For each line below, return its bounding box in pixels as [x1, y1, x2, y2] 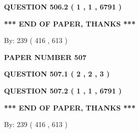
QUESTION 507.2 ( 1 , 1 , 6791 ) [4, 85, 122, 95]
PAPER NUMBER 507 [4, 51, 86, 62]
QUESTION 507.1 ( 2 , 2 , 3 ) [4, 68, 110, 79]
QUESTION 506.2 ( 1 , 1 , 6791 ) [4, 1, 122, 11]
